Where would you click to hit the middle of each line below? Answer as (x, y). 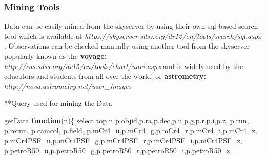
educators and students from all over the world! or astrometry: (105, 76)
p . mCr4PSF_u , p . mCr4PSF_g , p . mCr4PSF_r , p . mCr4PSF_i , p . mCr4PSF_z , (123, 140)
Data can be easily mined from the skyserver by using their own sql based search (131, 26)
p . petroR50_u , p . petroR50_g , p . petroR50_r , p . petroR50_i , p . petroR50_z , (118, 150)
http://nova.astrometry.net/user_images (68, 86)
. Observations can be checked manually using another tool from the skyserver (127, 46)
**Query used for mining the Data (58, 103)
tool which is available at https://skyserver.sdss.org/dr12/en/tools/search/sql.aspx (133, 36)
